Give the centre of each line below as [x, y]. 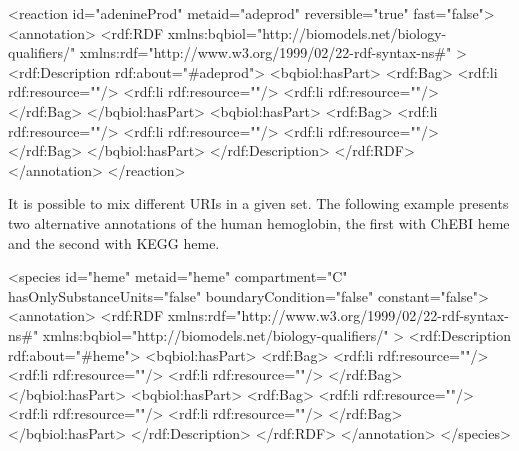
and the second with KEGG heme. [114, 242]
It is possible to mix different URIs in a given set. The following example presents [258, 203]
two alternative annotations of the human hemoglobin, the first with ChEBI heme [259, 222]
